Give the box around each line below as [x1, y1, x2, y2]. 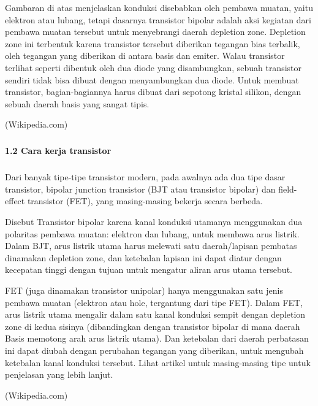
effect [5, 194, 25, 207]
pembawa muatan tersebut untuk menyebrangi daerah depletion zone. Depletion [5, 25, 306, 38]
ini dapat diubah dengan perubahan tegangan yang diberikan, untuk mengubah [5, 344, 304, 356]
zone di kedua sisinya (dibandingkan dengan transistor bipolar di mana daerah [5, 320, 300, 332]
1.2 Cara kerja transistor [5, 144, 112, 157]
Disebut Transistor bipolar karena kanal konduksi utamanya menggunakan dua [5, 215, 303, 228]
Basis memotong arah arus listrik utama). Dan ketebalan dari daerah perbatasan [5, 332, 309, 345]
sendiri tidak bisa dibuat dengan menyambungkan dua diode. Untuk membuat [5, 73, 299, 86]
